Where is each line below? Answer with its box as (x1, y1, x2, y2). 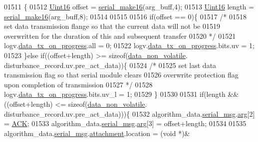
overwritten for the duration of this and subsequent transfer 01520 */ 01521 (4, 30, 236, 41)
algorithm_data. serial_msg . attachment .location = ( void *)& (4, 128, 190, 138)
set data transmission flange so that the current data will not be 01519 (4, 21, 220, 31)
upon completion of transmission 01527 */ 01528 (4, 79, 153, 89)
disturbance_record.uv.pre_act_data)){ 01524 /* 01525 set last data (4, 60, 217, 70)
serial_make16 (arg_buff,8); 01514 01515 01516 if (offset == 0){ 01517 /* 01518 (4, 11, 247, 21)
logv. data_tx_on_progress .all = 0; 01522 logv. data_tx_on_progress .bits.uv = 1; (4, 40, 255, 51)
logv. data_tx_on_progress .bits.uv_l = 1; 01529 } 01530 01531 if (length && (4, 89, 239, 99)
